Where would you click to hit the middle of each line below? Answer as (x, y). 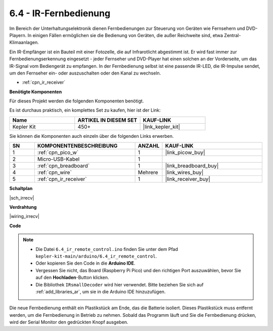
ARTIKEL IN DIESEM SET (107, 120)
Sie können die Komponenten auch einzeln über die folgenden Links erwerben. (92, 136)
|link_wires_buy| (184, 172)
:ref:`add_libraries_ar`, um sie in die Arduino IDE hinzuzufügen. (101, 291)
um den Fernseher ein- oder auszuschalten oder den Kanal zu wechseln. (85, 73)
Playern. (18, 35)
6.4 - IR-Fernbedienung (60, 13)
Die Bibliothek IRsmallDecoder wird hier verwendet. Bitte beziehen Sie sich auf (120, 284)
